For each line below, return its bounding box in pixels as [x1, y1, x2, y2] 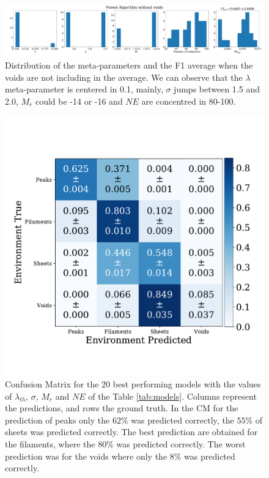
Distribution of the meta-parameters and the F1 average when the [5, 59, 253, 72]
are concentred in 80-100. [141, 94, 236, 107]
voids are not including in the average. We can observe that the [5, 70, 243, 83]
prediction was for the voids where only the [5, 449, 168, 462]
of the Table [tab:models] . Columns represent [88, 389, 257, 402]
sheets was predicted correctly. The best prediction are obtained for [5, 425, 258, 438]
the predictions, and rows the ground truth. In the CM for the [5, 401, 238, 414]
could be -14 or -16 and [35, 94, 123, 107]
